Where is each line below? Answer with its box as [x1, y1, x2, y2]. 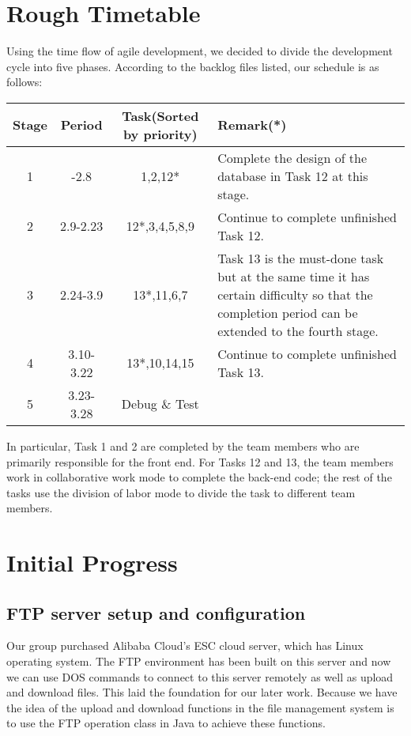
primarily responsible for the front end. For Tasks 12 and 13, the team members [6, 453, 394, 470]
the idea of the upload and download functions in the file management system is [6, 699, 394, 715]
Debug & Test [121, 394, 199, 413]
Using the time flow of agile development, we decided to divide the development [6, 43, 393, 59]
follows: [6, 74, 43, 90]
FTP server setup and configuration [6, 600, 306, 625]
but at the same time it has [217, 266, 370, 285]
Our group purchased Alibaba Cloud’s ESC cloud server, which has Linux [6, 637, 364, 654]
